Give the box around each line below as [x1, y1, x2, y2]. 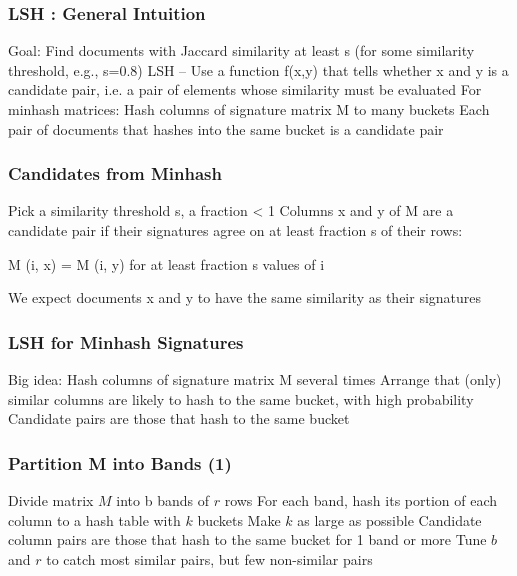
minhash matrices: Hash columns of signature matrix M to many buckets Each [8, 99, 490, 119]
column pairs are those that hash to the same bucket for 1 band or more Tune [8, 529, 487, 550]
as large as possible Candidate [297, 509, 482, 530]
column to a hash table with [8, 509, 181, 530]
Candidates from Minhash [8, 161, 222, 186]
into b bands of [116, 490, 209, 510]
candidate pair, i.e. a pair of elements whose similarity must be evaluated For [8, 79, 482, 100]
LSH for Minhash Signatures [8, 329, 244, 354]
